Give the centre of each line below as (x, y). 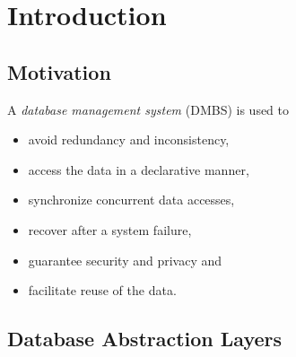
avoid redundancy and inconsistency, (129, 139)
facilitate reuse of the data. (102, 290)
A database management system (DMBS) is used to (148, 109)
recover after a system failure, (110, 229)
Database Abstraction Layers (145, 339)
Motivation (59, 71)
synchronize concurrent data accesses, (131, 200)
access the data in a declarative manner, (139, 169)
